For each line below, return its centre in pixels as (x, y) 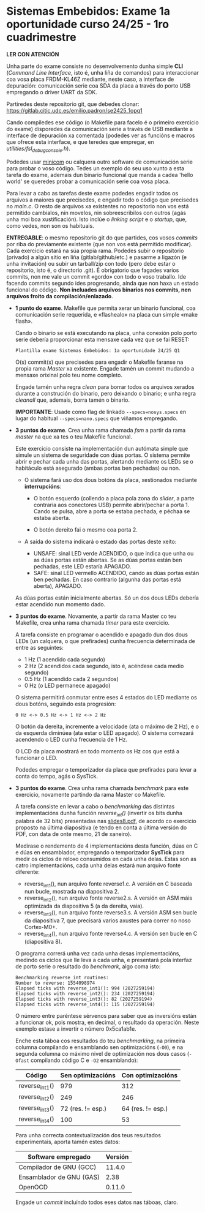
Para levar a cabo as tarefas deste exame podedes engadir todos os (92, 193)
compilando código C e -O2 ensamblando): (84, 1060)
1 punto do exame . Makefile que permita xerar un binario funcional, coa (105, 308)
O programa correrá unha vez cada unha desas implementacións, (98, 953)
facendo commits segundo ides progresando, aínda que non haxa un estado (102, 283)
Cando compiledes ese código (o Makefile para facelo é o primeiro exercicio (102, 122)
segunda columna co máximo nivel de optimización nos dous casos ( (102, 1053)
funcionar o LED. (36, 758)
